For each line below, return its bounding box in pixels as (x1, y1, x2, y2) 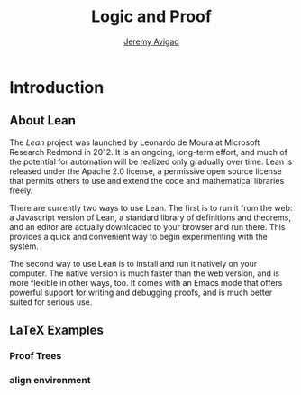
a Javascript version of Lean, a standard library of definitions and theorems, (9, 212, 291, 223)
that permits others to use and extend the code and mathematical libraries (9, 175, 285, 186)
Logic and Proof (91, 6, 212, 27)
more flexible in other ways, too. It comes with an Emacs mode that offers (9, 277, 283, 288)
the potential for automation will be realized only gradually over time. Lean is (9, 156, 293, 167)
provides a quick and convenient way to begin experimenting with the (9, 231, 268, 242)
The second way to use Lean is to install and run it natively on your (9, 258, 258, 269)
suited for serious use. (9, 296, 93, 308)
